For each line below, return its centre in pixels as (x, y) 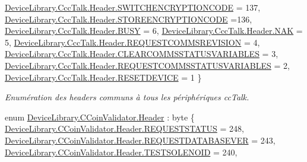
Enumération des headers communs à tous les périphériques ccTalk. (127, 97)
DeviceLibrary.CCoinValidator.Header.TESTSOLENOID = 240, (121, 152)
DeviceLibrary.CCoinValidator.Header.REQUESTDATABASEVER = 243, (140, 140)
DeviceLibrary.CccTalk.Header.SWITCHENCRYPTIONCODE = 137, (133, 7)
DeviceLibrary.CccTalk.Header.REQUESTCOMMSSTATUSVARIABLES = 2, (147, 65)
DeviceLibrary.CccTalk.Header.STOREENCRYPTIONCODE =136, (129, 19)
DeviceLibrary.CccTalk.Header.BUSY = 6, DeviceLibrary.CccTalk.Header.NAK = (154, 31)
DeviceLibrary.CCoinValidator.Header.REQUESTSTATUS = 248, (124, 128)
